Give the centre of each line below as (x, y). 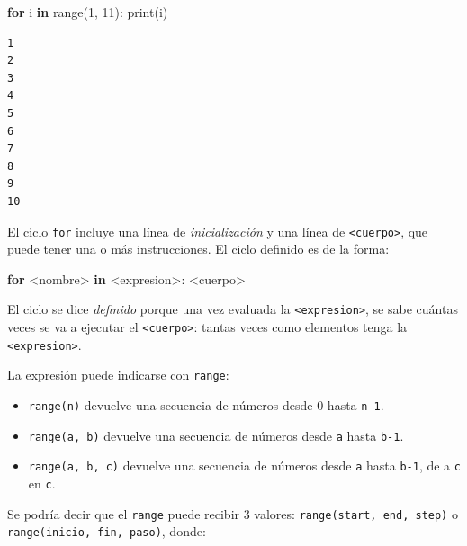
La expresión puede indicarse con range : (118, 375)
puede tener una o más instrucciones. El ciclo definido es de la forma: (198, 249)
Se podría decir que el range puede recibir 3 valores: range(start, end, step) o (233, 513)
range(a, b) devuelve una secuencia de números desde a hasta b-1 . (216, 435)
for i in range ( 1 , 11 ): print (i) (88, 12)
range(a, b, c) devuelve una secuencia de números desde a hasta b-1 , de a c (244, 465)
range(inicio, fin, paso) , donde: (107, 531)
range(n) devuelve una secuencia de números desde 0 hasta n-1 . (206, 405)
